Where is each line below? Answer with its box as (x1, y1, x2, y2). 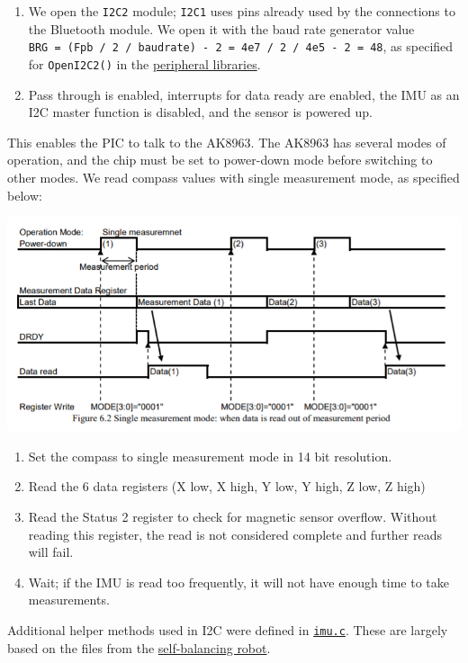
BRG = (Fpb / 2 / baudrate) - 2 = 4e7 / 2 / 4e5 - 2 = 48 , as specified (28, 37, 454, 56)
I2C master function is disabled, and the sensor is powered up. (28, 103, 373, 121)
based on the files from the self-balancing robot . (7, 638, 271, 657)
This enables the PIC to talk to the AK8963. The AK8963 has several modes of (7, 132, 446, 151)
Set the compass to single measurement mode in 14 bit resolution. (28, 446, 392, 465)
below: (7, 185, 42, 204)
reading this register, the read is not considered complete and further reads (28, 524, 442, 543)
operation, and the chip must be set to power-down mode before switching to (7, 150, 433, 169)
